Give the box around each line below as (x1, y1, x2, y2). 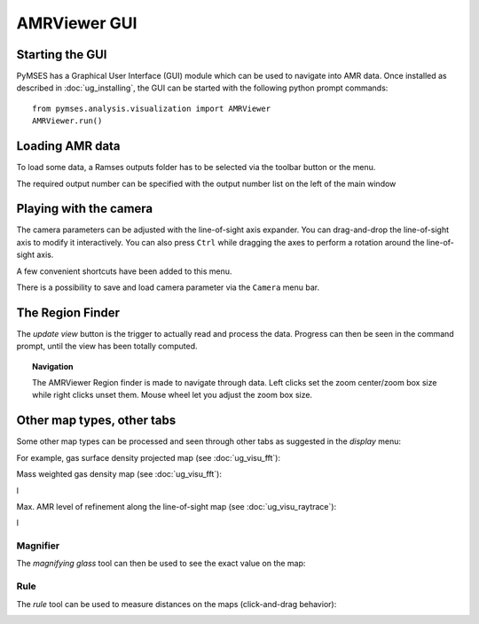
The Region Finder (16, 305, 120, 320)
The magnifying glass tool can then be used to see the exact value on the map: (16, 558, 306, 569)
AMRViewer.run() (32, 116, 103, 126)
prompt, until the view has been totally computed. (16, 341, 199, 352)
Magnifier (16, 540, 60, 552)
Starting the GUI (16, 47, 107, 62)
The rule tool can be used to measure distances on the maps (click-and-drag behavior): (16, 598, 337, 609)
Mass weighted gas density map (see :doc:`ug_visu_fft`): (16, 469, 222, 480)
